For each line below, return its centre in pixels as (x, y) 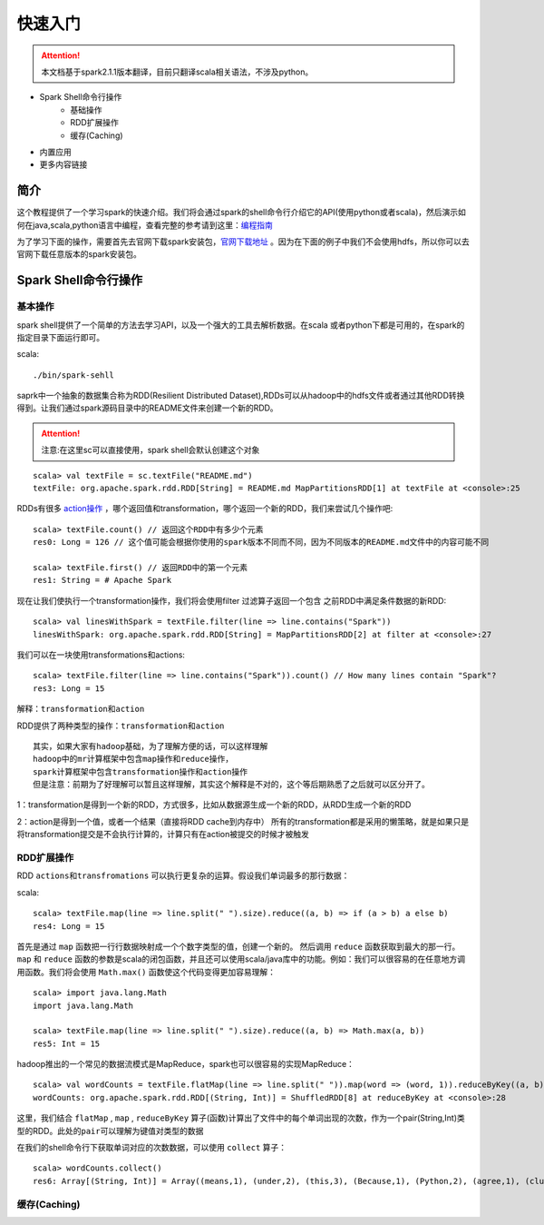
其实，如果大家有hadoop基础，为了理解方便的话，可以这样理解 (151, 746)
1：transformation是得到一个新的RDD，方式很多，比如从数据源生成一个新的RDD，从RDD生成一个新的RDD (214, 805)
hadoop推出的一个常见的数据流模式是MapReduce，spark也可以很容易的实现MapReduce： (186, 1064)
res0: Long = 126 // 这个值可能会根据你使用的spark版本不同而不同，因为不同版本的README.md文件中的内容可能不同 (261, 542)
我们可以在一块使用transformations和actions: (101, 655)
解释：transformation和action (81, 709)
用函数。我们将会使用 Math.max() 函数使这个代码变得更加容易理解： (146, 972)
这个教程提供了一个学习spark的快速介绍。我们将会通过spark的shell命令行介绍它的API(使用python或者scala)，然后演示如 (241, 212)
